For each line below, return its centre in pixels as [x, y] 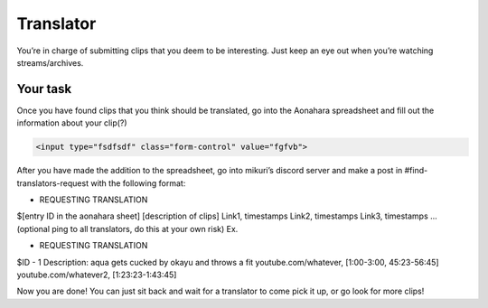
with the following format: [138, 183]
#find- [416, 171]
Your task [44, 89]
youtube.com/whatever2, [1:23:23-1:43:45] [97, 275]
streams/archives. [50, 62]
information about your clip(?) [72, 123]
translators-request [53, 183]
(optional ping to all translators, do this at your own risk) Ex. [127, 229]
